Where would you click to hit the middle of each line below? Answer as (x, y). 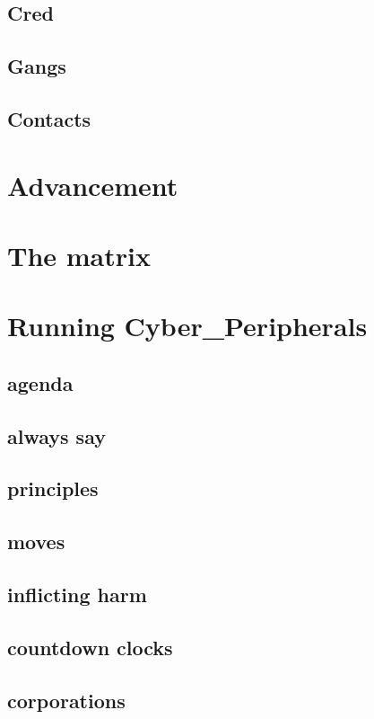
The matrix (79, 255)
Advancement (93, 185)
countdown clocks (90, 647)
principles (53, 488)
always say (57, 435)
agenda (40, 382)
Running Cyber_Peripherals (187, 326)
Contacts (49, 118)
